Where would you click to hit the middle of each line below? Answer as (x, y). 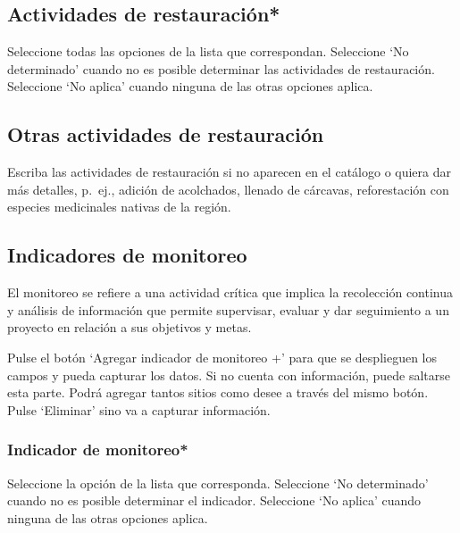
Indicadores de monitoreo (127, 255)
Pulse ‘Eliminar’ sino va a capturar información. (139, 409)
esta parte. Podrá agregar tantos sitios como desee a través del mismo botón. (218, 392)
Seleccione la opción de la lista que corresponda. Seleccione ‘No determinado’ (218, 483)
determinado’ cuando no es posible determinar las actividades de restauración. (221, 68)
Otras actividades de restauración (166, 134)
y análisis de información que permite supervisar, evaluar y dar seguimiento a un (228, 309)
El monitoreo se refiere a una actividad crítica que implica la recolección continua (230, 292)
